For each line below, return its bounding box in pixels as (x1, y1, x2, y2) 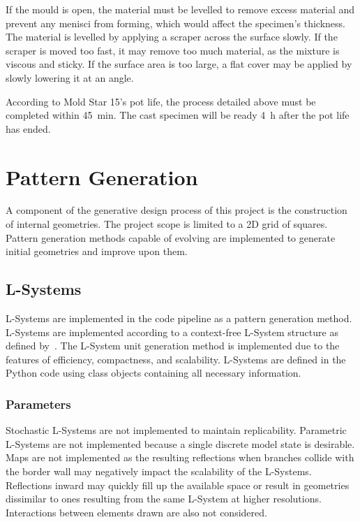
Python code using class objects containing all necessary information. (6, 365, 301, 380)
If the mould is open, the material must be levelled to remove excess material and (6, 2, 355, 16)
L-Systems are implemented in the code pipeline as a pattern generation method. (6, 311, 352, 326)
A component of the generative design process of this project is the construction (6, 203, 347, 217)
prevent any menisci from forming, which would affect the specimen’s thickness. (6, 15, 345, 30)
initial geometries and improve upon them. (6, 244, 188, 259)
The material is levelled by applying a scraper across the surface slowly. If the (6, 29, 338, 44)
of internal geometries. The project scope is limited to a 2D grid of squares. (6, 217, 328, 231)
